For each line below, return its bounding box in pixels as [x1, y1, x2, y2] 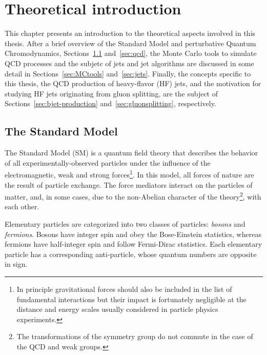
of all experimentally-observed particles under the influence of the [5, 157, 211, 168]
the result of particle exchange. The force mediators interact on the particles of [5, 179, 253, 190]
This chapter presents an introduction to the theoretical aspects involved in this [5, 28, 256, 38]
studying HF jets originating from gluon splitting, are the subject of [5, 88, 218, 98]
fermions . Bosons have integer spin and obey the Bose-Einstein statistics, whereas [5, 228, 261, 239]
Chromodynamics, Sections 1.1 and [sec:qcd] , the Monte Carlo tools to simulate [5, 48, 257, 58]
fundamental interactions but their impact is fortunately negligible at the [16, 293, 247, 304]
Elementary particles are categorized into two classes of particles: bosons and [5, 218, 245, 229]
